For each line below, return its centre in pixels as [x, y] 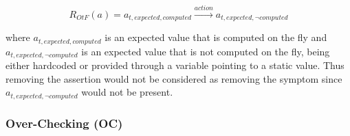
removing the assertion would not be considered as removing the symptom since [174, 78]
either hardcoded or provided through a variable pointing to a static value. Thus [175, 65]
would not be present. [127, 92]
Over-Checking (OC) [64, 123]
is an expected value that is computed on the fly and [216, 37]
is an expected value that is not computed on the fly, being [206, 51]
